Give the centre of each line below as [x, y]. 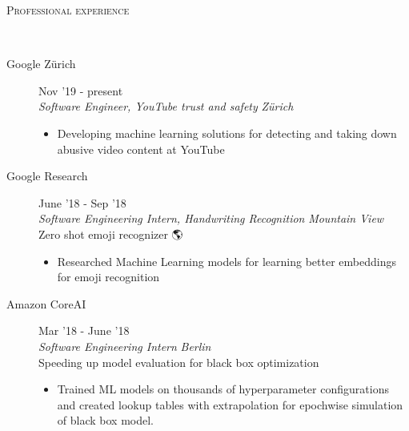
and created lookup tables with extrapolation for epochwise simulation [230, 404]
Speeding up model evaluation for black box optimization [179, 362]
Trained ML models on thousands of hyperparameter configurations [223, 389]
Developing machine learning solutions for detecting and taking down [227, 133]
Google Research [47, 176]
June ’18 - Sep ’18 [82, 202]
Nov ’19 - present [81, 90]
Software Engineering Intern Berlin [125, 346]
